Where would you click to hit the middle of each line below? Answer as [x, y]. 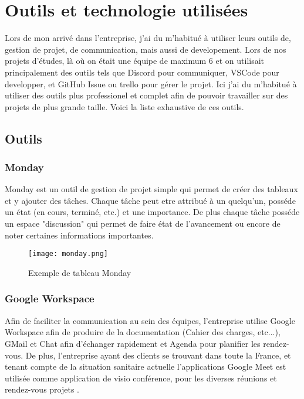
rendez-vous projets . [42, 389]
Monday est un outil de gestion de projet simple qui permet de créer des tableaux [151, 189]
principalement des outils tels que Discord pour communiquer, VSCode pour [142, 72]
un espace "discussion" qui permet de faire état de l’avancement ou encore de [143, 224]
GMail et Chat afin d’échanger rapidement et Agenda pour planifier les [133, 343]
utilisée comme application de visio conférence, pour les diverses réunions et [141, 378]
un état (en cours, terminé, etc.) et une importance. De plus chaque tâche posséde [152, 212]
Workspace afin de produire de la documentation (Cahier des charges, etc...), [143, 332]
